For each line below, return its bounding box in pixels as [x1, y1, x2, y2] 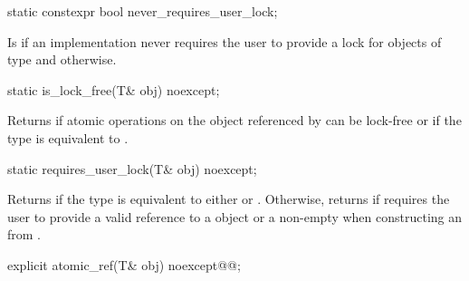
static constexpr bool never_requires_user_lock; [7, 2, 278, 20]
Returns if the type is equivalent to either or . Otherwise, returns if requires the [7, 189, 450, 208]
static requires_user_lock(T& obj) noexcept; [7, 159, 257, 178]
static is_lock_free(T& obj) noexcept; [7, 80, 220, 99]
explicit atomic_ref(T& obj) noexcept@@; [7, 255, 241, 274]
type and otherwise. [7, 50, 117, 69]
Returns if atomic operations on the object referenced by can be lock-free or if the [7, 111, 462, 130]
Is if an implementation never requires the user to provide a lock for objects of [7, 32, 442, 51]
